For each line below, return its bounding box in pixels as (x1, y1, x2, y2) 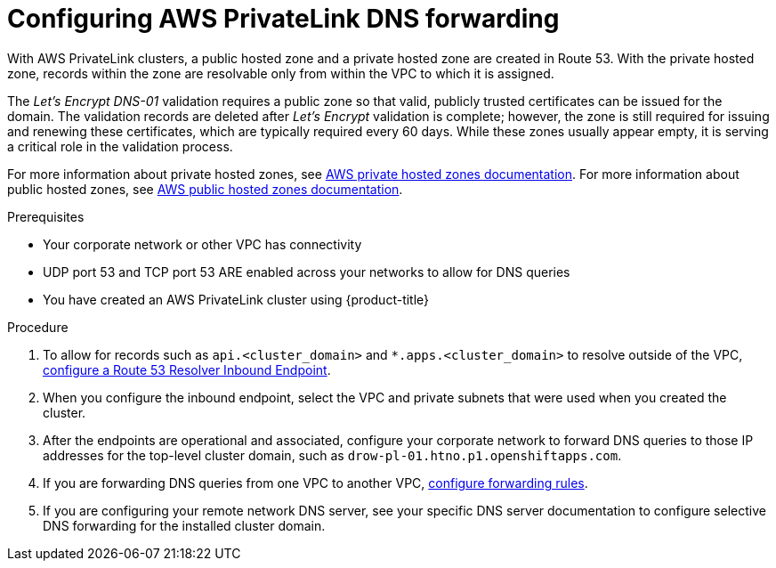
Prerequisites (7, 208, 85, 224)
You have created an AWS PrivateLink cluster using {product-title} (43, 291, 430, 307)
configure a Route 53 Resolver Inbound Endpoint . (43, 361, 331, 377)
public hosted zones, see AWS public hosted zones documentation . (7, 181, 403, 197)
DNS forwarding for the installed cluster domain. (43, 517, 326, 533)
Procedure (7, 319, 69, 335)
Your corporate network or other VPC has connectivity (43, 236, 362, 252)
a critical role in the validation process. (7, 138, 233, 154)
